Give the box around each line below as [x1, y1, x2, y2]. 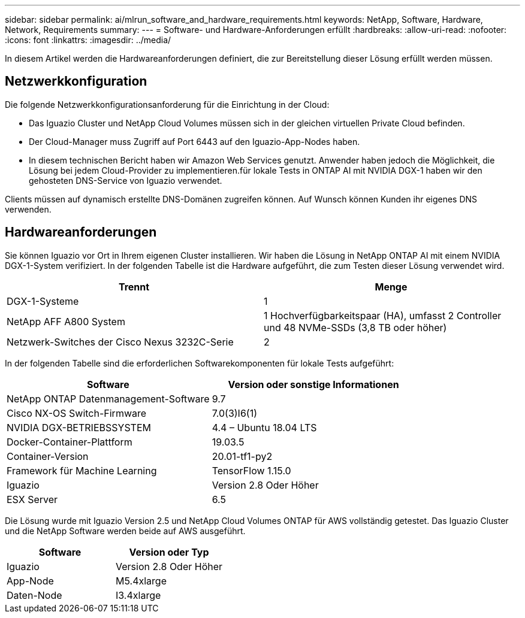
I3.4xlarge [116, 589, 161, 601]
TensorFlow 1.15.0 [212, 464, 291, 477]
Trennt [118, 280, 150, 293]
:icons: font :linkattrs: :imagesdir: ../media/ [5, 35, 171, 45]
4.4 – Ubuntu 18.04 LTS [212, 421, 317, 434]
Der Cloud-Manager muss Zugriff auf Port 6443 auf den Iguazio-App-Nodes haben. [29, 136, 360, 147]
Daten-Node [7, 589, 62, 601]
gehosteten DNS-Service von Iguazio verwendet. [29, 175, 222, 186]
